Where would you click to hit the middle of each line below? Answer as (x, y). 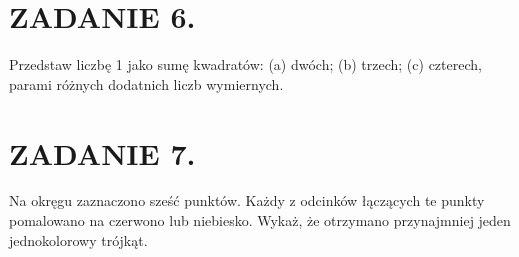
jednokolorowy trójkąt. (78, 239)
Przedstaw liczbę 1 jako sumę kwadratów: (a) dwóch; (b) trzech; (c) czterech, (245, 64)
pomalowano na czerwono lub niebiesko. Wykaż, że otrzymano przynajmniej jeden (260, 220)
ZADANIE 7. (102, 152)
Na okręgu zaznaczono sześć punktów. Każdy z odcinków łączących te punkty (247, 200)
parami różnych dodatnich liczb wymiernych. (146, 83)
